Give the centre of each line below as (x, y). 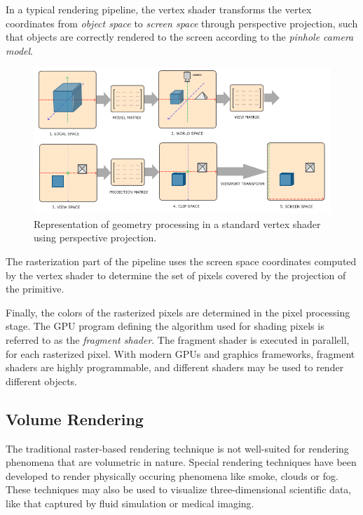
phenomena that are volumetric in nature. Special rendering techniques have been (181, 462)
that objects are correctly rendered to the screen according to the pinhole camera (180, 37)
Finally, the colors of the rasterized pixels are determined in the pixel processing (178, 312)
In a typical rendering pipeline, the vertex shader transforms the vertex (159, 9)
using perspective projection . (95, 238)
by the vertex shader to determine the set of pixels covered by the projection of (176, 275)
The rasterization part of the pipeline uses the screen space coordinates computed (181, 261)
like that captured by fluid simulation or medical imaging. (130, 503)
